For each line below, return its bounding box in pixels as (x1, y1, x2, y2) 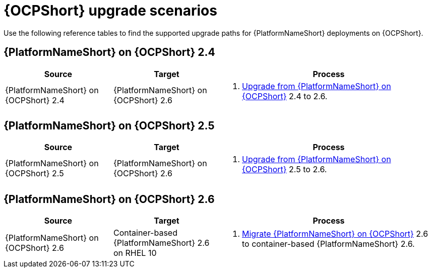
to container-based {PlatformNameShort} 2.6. (242, 239, 415, 249)
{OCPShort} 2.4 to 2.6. (242, 91, 328, 101)
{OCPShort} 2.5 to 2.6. (242, 164, 327, 175)
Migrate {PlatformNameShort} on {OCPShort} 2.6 (242, 229, 428, 239)
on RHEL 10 (113, 248, 157, 258)
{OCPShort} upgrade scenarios (4, 2, 217, 19)
